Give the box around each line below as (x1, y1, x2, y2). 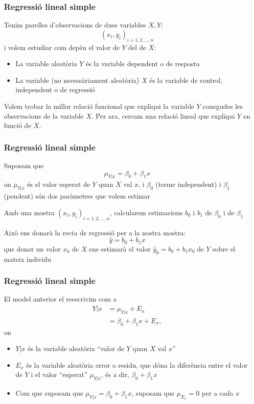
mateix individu (4, 253, 51, 264)
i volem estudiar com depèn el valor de (4, 42, 120, 52)
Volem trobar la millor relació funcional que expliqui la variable (4, 101, 194, 111)
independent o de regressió (15, 84, 95, 95)
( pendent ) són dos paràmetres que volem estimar (4, 191, 150, 201)
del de (128, 42, 146, 52)
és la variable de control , (149, 75, 223, 85)
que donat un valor (4, 243, 61, 253)
